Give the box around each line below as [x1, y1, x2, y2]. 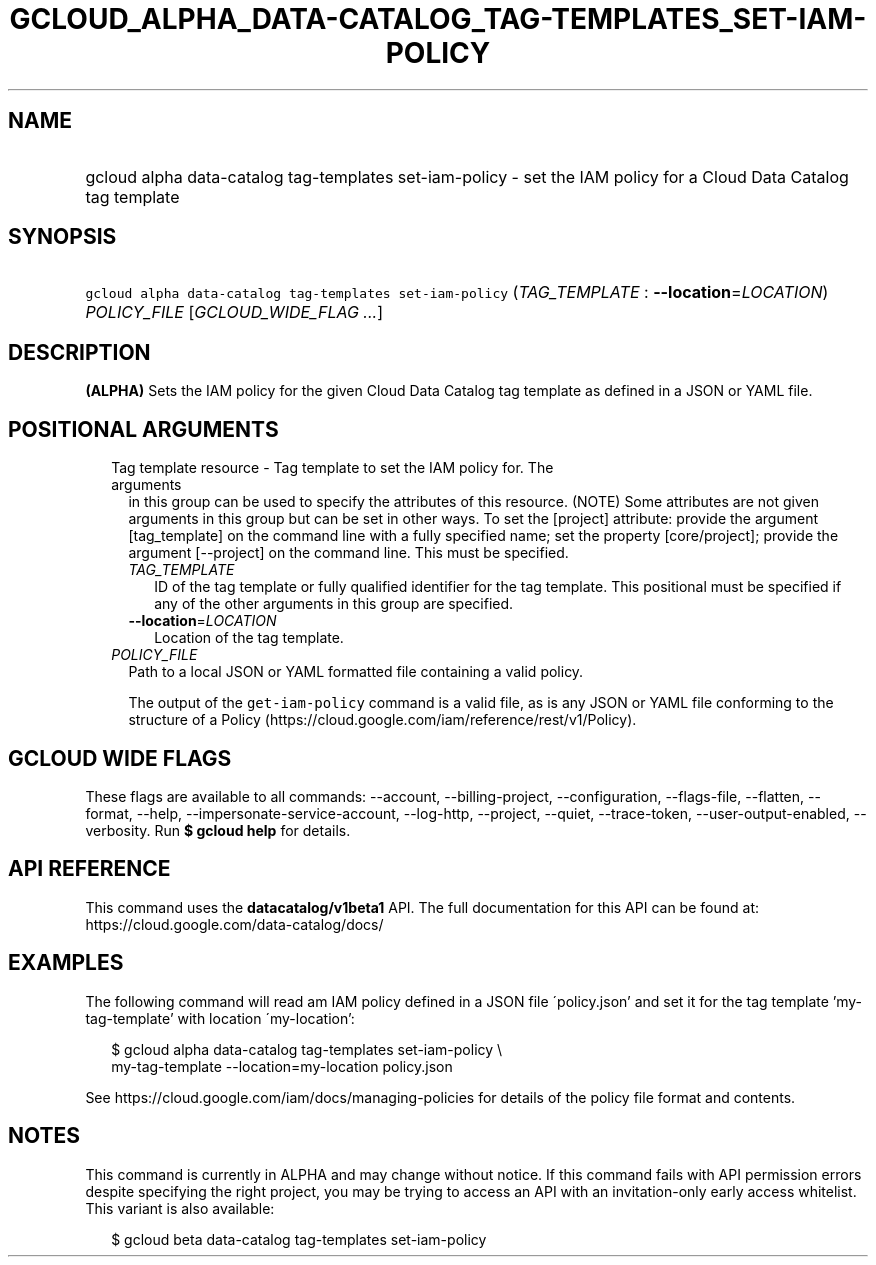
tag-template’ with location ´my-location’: [85, 1009, 355, 1027]
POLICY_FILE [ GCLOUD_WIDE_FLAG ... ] [85, 302, 383, 323]
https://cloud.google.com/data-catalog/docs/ [85, 915, 384, 933]
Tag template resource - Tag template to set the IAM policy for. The [111, 459, 554, 477]
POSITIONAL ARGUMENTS [8, 416, 279, 442]
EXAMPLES [8, 950, 124, 976]
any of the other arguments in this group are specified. [154, 595, 514, 613]
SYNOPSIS [8, 224, 117, 250]
